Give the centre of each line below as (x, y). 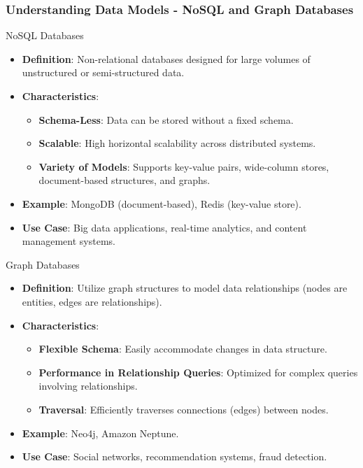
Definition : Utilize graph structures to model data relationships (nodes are (185, 288)
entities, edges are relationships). (92, 301)
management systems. (69, 241)
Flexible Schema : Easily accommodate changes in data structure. (183, 349)
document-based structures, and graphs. (124, 180)
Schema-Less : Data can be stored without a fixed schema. (166, 119)
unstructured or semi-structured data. (103, 72)
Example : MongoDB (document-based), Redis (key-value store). (162, 203)
